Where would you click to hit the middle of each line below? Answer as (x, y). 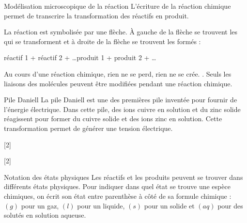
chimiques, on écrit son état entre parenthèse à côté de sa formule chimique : (118, 196)
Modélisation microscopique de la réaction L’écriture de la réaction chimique (117, 6)
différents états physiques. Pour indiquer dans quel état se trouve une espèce (117, 186)
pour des (230, 205)
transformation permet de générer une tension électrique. (88, 128)
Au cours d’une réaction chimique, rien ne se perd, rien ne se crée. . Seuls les (118, 73)
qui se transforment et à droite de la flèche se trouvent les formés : (102, 41)
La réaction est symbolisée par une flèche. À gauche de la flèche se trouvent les (121, 32)
